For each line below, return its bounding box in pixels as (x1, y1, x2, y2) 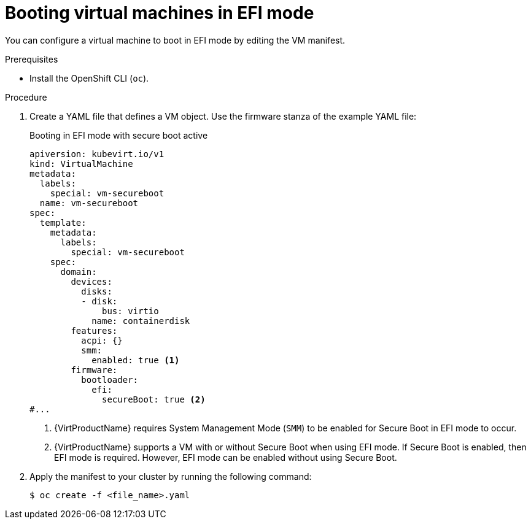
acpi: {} (81, 335, 123, 345)
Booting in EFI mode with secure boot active (29, 129, 208, 141)
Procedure (5, 91, 47, 102)
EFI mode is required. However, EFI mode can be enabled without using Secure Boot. (54, 452, 397, 463)
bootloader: (81, 374, 139, 385)
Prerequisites (5, 53, 58, 64)
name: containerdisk (91, 315, 190, 326)
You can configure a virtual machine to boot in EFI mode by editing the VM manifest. (5, 34, 346, 45)
